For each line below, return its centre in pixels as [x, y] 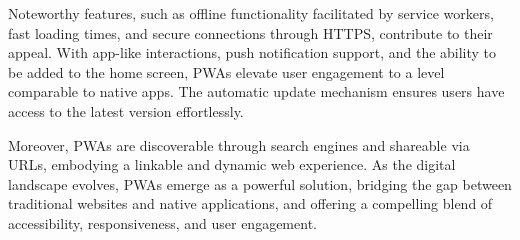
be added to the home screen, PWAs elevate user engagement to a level [226, 71]
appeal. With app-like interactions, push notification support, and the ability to [252, 52]
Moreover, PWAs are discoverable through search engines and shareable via [239, 144]
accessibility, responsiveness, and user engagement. [162, 222]
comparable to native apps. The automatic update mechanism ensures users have [256, 91]
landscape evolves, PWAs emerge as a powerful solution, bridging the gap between [260, 183]
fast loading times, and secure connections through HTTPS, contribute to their [250, 32]
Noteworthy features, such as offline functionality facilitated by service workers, [251, 13]
